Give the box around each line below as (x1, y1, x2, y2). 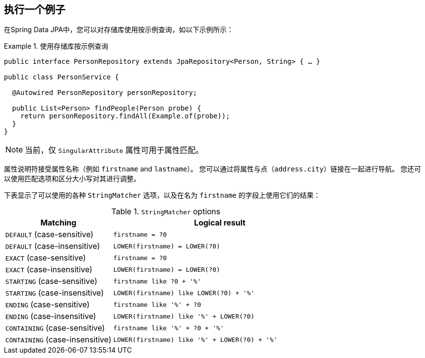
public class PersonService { (4, 73, 119, 81)
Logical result (194, 218, 246, 228)
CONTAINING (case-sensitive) (5, 323, 105, 333)
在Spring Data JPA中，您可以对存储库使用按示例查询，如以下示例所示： (4, 25, 234, 34)
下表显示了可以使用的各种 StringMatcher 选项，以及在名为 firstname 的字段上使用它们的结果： (4, 191, 321, 200)
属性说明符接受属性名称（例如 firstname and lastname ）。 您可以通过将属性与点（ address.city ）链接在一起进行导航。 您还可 (4, 165, 421, 173)
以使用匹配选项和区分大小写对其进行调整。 (4, 174, 140, 183)
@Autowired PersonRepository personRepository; (12, 89, 197, 97)
